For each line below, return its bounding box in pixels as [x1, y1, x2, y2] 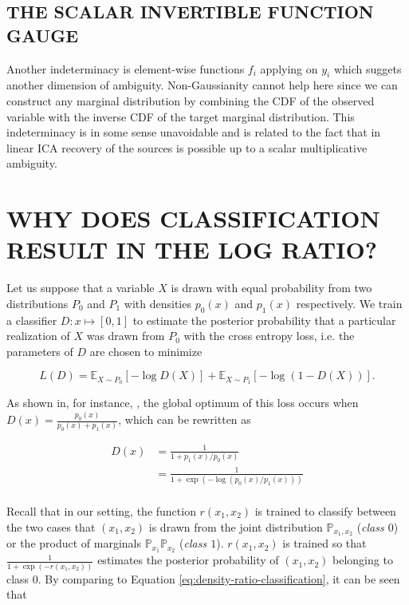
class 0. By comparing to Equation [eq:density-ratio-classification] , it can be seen [6, 570, 400, 587]
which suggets [333, 60, 402, 77]
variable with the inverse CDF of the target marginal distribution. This [6, 108, 355, 125]
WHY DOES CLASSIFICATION [6, 202, 380, 235]
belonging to [332, 552, 393, 568]
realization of [6, 327, 70, 344]
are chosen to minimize [89, 342, 203, 359]
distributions [6, 295, 69, 311]
